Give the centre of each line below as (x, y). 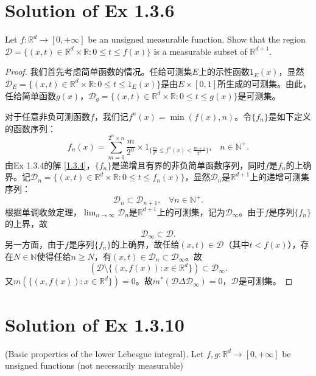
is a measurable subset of (200, 51)
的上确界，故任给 (145, 244)
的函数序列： (30, 128)
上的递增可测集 (280, 177)
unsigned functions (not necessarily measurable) (94, 365)
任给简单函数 (30, 95)
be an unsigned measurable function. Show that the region (197, 39)
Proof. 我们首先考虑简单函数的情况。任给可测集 (99, 71)
